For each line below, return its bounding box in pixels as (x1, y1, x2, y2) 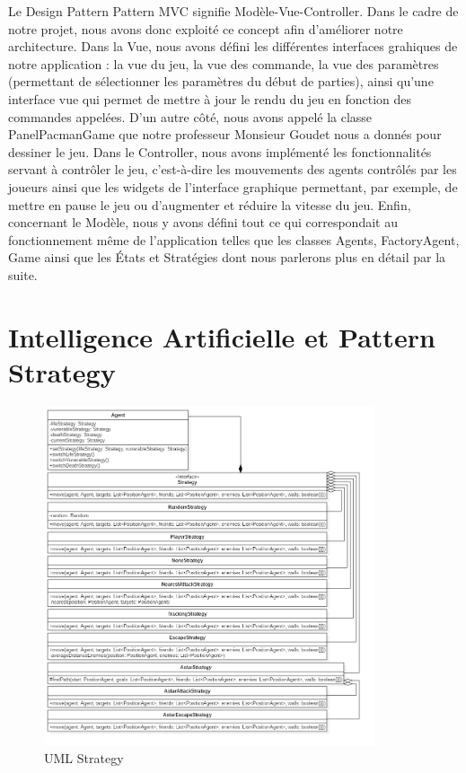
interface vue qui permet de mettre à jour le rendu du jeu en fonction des (8, 89, 412, 108)
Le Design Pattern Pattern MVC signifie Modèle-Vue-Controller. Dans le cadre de (8, 2, 459, 20)
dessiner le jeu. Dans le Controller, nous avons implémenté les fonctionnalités (8, 142, 432, 161)
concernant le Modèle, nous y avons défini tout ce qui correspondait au (8, 213, 398, 232)
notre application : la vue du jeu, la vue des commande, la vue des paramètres (8, 54, 439, 73)
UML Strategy (44, 749, 124, 768)
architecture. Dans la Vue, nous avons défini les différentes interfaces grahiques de (8, 37, 458, 56)
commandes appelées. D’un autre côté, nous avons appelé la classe (8, 107, 373, 126)
